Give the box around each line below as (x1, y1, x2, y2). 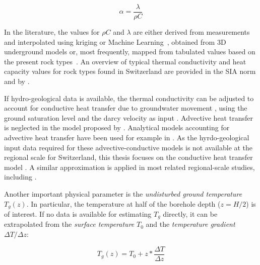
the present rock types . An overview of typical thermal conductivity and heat (4, 56, 246, 66)
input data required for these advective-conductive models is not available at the (4, 142, 253, 152)
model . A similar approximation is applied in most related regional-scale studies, (4, 161, 255, 172)
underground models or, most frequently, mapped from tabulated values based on (4, 46, 255, 57)
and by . (4, 76, 30, 86)
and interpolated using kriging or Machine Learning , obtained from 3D (4, 36, 226, 47)
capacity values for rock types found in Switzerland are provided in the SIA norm (4, 66, 256, 76)
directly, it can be (163, 209, 218, 219)
